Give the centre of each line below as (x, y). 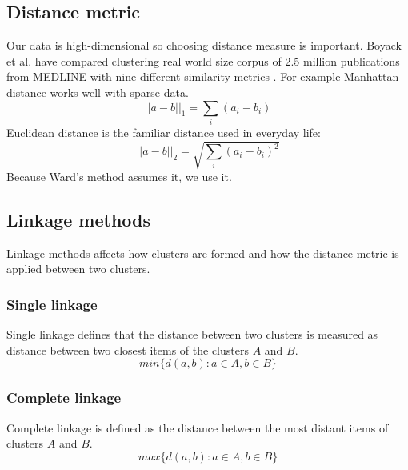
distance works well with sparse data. (98, 92)
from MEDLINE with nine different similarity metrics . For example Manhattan (203, 76)
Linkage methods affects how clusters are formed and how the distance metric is (203, 253)
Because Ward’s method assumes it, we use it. (119, 177)
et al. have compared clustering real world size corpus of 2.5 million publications (203, 60)
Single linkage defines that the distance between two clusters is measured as (192, 334)
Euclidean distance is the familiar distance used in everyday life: (164, 132)
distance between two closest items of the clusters (128, 349)
